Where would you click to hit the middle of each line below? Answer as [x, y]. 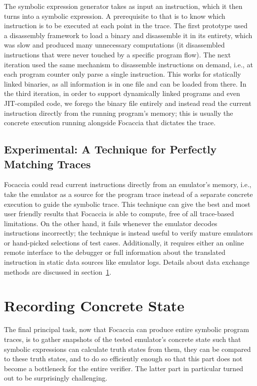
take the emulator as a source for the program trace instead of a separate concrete [128, 194]
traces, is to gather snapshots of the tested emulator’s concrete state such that [123, 339]
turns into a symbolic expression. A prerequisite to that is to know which [115, 16]
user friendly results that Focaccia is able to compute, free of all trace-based [119, 214]
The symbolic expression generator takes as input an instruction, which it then [123, 6]
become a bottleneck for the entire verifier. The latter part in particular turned [124, 368]
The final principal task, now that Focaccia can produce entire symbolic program [127, 329]
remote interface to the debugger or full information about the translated [115, 252]
